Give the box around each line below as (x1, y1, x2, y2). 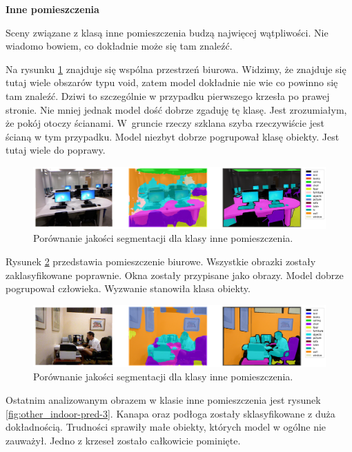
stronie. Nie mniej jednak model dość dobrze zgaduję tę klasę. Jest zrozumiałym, (6, 102, 347, 116)
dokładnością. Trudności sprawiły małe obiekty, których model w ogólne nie (6, 420, 326, 434)
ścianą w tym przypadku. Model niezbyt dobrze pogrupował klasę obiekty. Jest (6, 129, 340, 143)
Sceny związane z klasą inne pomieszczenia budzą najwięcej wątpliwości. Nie (6, 25, 329, 39)
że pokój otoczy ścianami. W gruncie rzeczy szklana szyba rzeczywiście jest (6, 116, 325, 130)
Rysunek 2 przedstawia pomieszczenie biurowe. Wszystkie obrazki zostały (6, 254, 316, 269)
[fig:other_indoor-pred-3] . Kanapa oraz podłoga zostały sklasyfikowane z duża (6, 406, 335, 420)
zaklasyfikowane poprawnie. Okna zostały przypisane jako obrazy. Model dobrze (6, 267, 344, 282)
